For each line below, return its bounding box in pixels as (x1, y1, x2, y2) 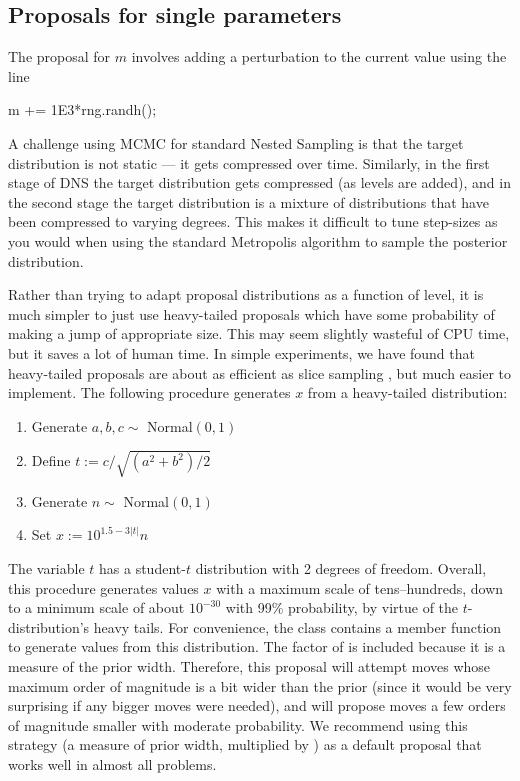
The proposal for (8, 46, 111, 67)
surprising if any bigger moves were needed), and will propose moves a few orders (8, 695, 506, 716)
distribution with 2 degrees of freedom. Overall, (195, 558, 487, 579)
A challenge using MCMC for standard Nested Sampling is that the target (8, 132, 464, 153)
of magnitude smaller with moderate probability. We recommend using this (8, 714, 468, 735)
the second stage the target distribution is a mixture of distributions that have (8, 191, 489, 212)
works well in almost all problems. (8, 753, 217, 774)
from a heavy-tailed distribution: (307, 382, 508, 403)
